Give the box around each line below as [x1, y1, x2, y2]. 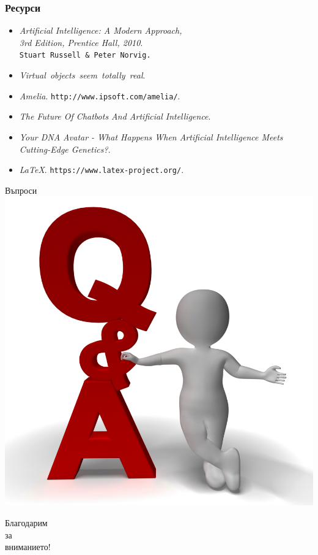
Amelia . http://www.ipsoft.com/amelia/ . [19, 89, 180, 102]
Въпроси [5, 183, 37, 196]
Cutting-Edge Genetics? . [19, 142, 111, 155]
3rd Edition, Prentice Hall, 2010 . [19, 36, 143, 48]
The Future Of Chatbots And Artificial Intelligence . [19, 110, 211, 123]
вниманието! [5, 540, 51, 553]
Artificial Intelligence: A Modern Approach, [19, 24, 182, 37]
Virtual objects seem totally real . [19, 69, 146, 82]
